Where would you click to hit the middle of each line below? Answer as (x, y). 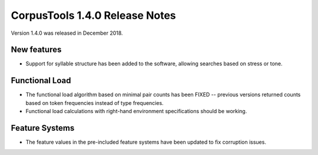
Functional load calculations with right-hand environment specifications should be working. (136, 111)
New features (36, 50)
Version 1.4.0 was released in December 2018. (67, 33)
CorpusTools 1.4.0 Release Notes (93, 15)
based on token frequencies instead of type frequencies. (95, 103)
